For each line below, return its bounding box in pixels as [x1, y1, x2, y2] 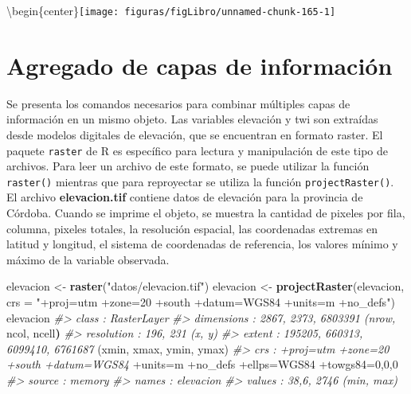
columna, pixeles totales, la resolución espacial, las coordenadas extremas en [6, 220, 378, 236]
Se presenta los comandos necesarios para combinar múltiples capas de [6, 95, 350, 111]
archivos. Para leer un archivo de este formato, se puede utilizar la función [6, 158, 370, 174]
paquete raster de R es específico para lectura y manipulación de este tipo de [6, 142, 388, 158]
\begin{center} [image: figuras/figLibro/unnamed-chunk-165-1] [6, 2, 336, 18]
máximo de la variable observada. [6, 251, 170, 267]
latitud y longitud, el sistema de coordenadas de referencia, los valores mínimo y [6, 236, 398, 252]
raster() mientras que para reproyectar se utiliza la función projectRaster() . [6, 173, 394, 189]
